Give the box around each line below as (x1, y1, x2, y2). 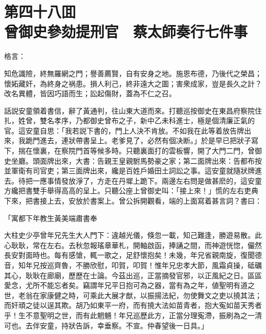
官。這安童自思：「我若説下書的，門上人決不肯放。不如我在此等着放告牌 (4, 125, 244, 136)
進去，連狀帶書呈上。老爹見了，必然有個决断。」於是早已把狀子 (39, 135, 251, 146)
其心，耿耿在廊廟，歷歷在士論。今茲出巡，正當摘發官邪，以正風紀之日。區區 (4, 270, 262, 280)
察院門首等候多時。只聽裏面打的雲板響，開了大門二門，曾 (61, 145, 255, 156)
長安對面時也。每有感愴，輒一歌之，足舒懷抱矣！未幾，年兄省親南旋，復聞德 (4, 250, 262, 260)
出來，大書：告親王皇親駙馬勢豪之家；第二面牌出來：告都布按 (54, 155, 262, 166)
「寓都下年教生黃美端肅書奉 (4, 212, 97, 223)
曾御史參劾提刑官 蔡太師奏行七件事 (4, 21, 248, 42)
